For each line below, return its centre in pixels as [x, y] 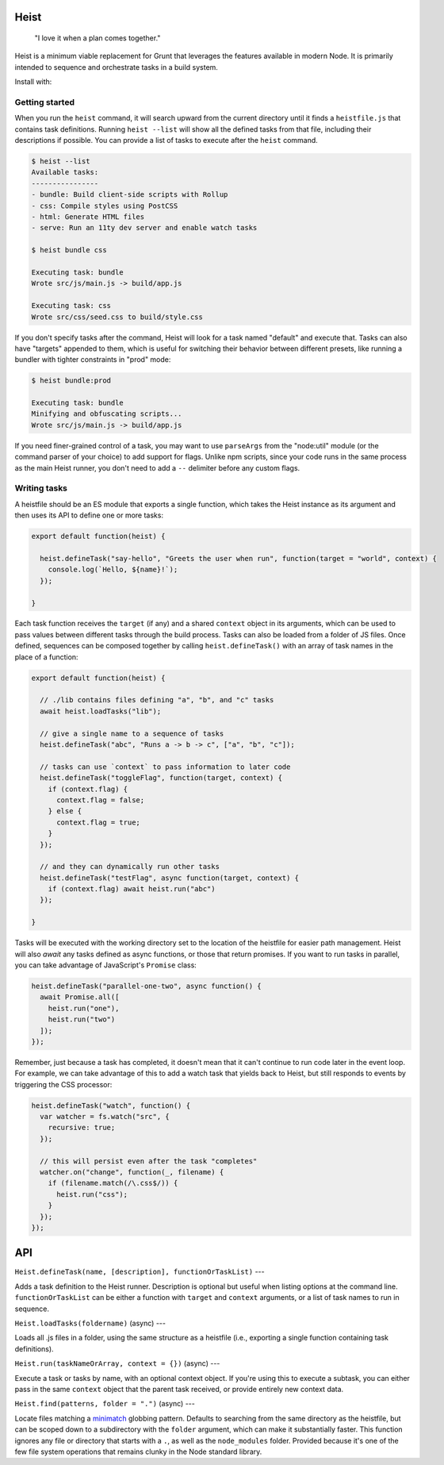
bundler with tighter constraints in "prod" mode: [93, 360]
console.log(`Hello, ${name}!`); [113, 570]
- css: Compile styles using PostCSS [105, 206]
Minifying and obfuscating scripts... [107, 414]
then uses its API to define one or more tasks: [89, 515]
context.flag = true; [98, 822]
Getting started [45, 102]
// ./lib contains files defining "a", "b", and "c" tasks [157, 700]
